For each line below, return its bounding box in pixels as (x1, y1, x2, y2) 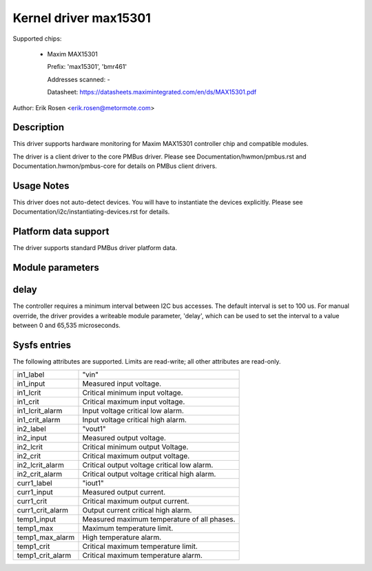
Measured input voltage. (82, 379, 162, 388)
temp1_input (17, 515, 56, 524)
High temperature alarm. (82, 532, 162, 542)
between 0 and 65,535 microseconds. (12, 321, 121, 330)
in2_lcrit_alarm (17, 460, 65, 470)
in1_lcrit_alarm (17, 406, 63, 416)
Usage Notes (12, 180, 70, 191)
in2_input (17, 433, 48, 443)
